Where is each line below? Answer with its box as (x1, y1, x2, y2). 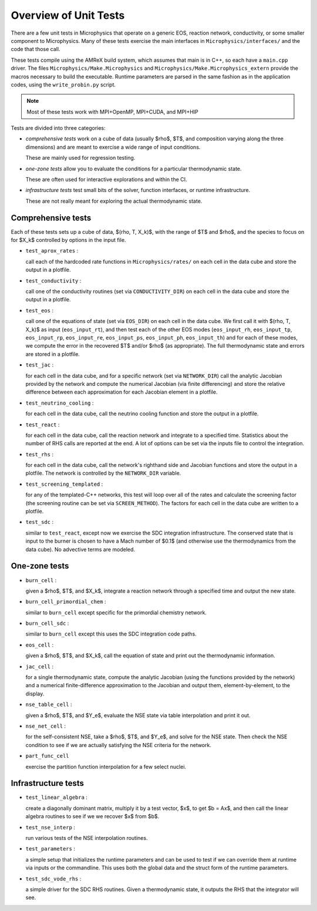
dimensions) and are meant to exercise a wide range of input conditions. (25, 143, 201, 150)
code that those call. (11, 46, 60, 53)
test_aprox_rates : (25, 247, 79, 254)
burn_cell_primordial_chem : (25, 598, 106, 605)
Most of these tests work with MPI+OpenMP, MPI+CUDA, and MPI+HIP (26, 108, 199, 115)
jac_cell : (25, 663, 54, 670)
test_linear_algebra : (25, 794, 88, 801)
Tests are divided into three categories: (11, 125, 106, 132)
